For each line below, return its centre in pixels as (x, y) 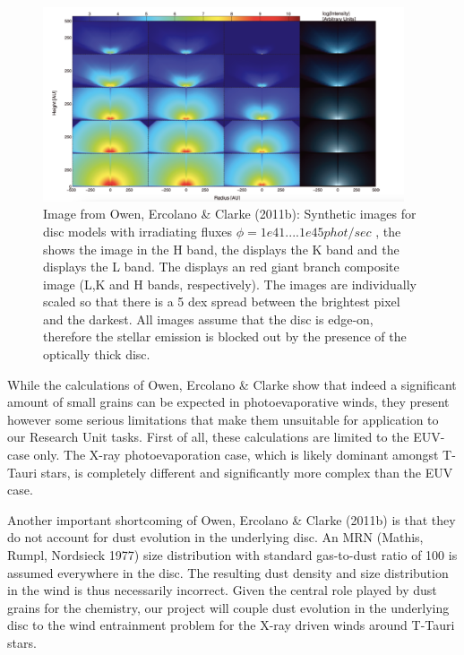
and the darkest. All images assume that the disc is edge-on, (208, 319)
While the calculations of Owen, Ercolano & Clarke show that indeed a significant (232, 384)
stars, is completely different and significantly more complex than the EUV (247, 472)
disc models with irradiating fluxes (138, 231)
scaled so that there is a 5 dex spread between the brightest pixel (222, 302)
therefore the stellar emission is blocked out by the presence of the (225, 336)
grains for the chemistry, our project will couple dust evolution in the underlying (228, 607)
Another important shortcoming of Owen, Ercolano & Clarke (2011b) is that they (232, 519)
